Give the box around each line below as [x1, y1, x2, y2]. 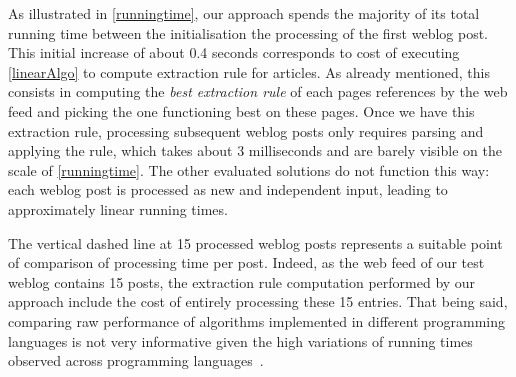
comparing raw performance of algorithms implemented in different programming [8, 310, 506, 331]
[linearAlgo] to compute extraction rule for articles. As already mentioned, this [8, 61, 490, 82]
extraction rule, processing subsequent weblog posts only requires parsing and [8, 120, 484, 141]
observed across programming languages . [8, 350, 264, 371]
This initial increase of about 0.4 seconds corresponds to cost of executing [8, 42, 460, 63]
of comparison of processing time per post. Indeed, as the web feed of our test [8, 252, 485, 273]
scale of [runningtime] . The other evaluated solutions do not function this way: [8, 159, 490, 180]
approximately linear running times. [8, 198, 228, 219]
